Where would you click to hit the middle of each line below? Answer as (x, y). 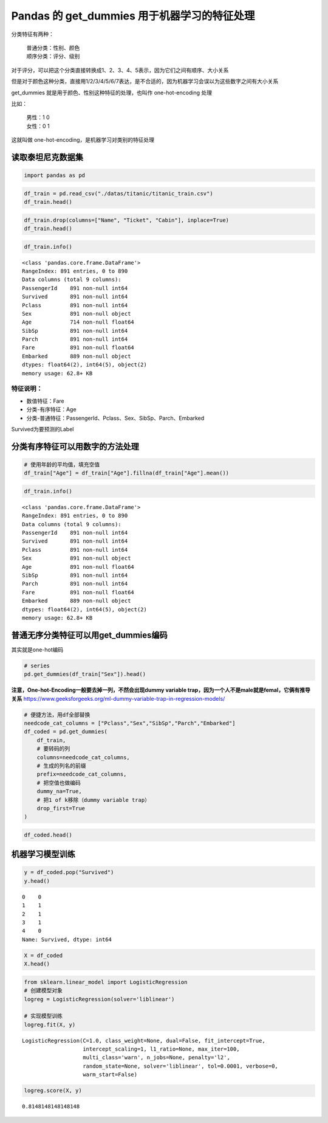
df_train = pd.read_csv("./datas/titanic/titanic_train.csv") (118, 193)
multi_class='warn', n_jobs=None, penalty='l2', (156, 1058)
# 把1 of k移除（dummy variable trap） (93, 800)
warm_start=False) (110, 1075)
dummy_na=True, (59, 791)
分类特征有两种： (32, 34)
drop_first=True (61, 808)
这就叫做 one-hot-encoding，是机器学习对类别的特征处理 (83, 140)
